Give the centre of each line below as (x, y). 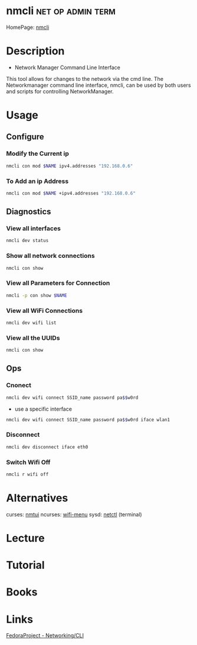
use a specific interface (43, 409)
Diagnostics (29, 212)
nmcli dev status (27, 241)
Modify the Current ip (37, 153)
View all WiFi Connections (45, 310)
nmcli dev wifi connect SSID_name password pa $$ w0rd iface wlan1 (88, 420)
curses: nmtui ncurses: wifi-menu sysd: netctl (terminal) (74, 514)
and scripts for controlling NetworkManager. (60, 91)
